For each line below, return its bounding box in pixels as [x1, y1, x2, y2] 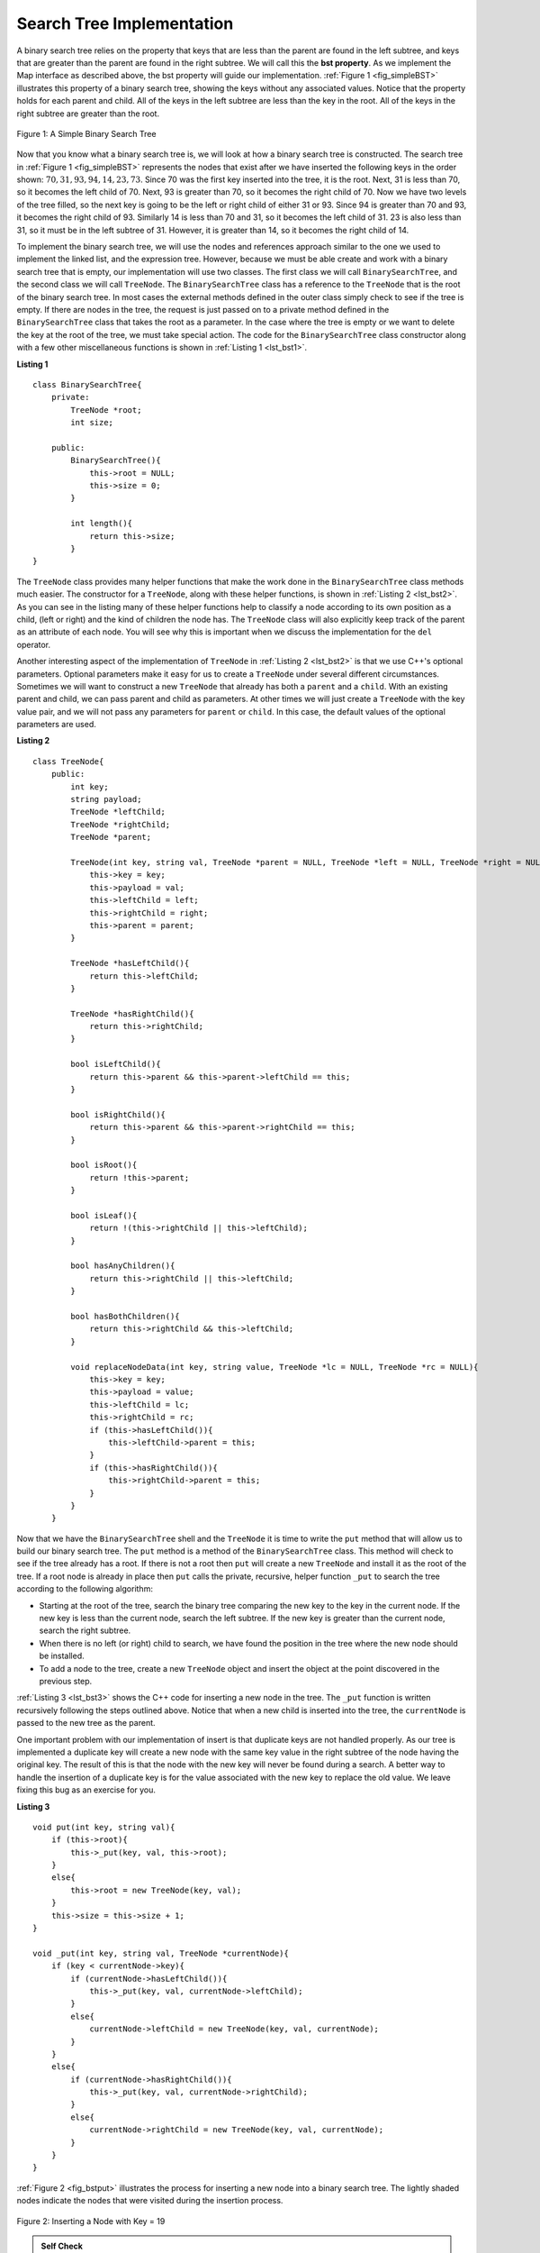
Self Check [40, 2240, 83, 2251]
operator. [16, 639, 51, 650]
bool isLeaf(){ [70, 1210, 138, 1220]
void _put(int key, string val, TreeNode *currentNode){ [32, 1947, 290, 1958]
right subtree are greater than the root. [16, 108, 160, 119]
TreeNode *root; [70, 405, 142, 415]
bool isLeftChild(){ [70, 1059, 161, 1070]
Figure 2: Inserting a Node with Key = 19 [16, 2215, 166, 2226]
